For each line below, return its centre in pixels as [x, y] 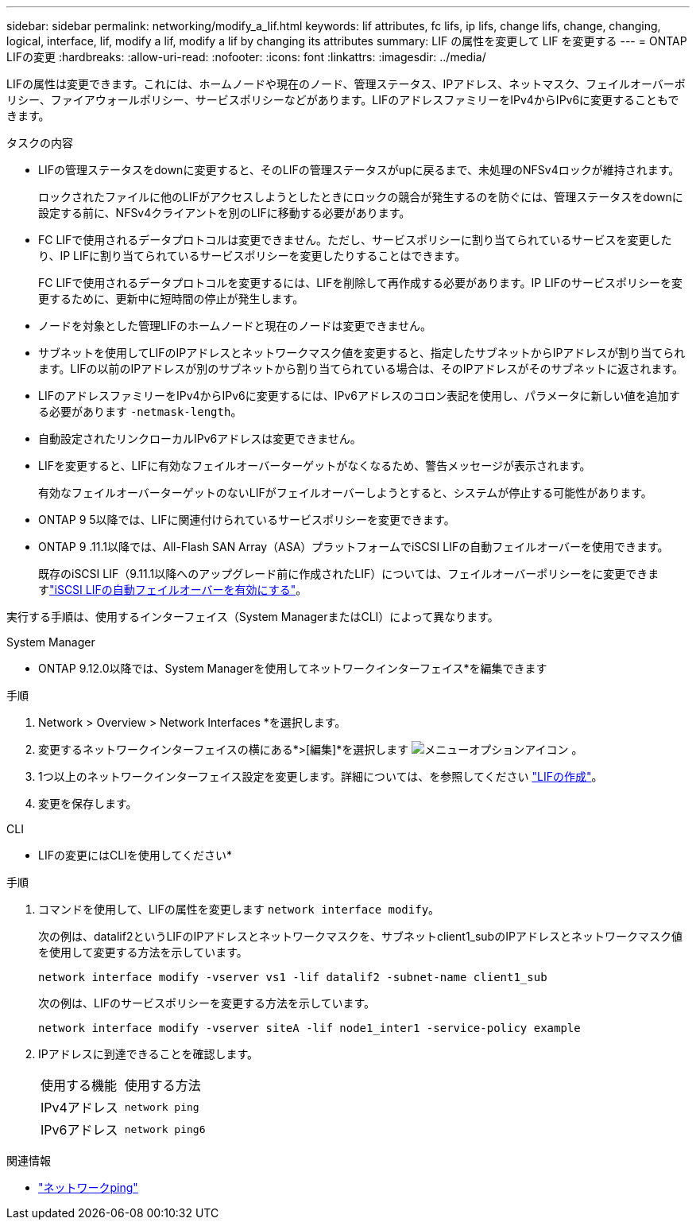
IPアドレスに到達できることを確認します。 [149, 1054]
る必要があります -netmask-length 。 [140, 411]
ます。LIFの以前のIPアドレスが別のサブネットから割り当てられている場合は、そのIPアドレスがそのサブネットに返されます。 [361, 369]
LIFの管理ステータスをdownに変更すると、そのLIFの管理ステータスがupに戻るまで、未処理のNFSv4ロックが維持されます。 [359, 170]
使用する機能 [79, 1085]
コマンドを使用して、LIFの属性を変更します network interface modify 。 [239, 909]
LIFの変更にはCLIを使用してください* [135, 855]
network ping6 [165, 1129]
